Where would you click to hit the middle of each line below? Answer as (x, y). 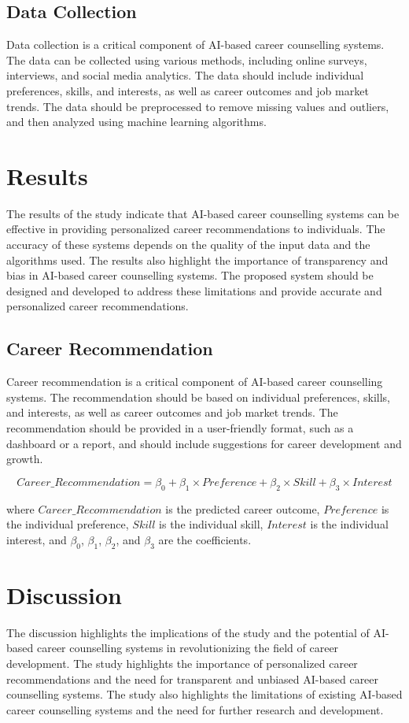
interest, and (37, 539)
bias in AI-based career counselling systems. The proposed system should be (190, 275)
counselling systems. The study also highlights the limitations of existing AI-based (204, 694)
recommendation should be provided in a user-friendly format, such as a (180, 428)
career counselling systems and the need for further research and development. (195, 709)
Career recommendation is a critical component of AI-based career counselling (195, 382)
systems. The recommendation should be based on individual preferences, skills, (199, 397)
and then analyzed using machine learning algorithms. (136, 122)
